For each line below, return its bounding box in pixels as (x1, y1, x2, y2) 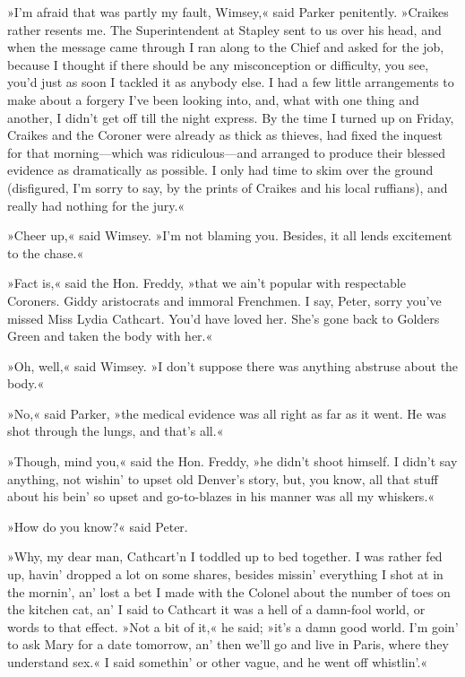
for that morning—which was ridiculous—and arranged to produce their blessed (7, 143, 446, 161)
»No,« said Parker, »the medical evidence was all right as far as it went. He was (7, 404, 446, 422)
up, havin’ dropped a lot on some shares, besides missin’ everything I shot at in (7, 565, 443, 584)
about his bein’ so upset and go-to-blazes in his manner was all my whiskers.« (7, 487, 435, 506)
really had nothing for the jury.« (7, 195, 185, 214)
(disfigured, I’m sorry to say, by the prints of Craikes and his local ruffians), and (7, 178, 448, 196)
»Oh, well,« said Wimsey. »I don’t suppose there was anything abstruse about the (7, 356, 459, 375)
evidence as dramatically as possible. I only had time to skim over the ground (7, 161, 434, 179)
